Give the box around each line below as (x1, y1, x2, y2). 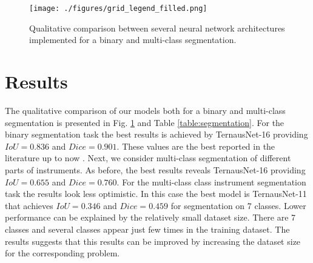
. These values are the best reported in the (116, 139, 275, 152)
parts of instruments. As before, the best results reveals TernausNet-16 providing (5, 163, 306, 176)
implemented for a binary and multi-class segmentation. (29, 33, 237, 46)
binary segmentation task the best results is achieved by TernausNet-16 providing (5, 128, 308, 141)
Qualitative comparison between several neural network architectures (29, 21, 285, 34)
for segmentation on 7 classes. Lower (170, 199, 306, 211)
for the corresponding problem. (5, 247, 120, 259)
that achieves (5, 199, 53, 211)
